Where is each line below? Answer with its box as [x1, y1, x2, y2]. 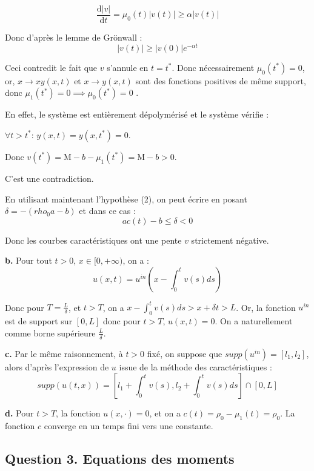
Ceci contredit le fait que [5, 61, 98, 73]
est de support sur [5, 315, 73, 327]
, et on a [149, 407, 181, 419]
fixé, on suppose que [147, 347, 222, 359]
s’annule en [107, 61, 149, 73]
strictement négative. [191, 233, 269, 246]
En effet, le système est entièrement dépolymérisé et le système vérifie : [5, 108, 269, 121]
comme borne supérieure [5, 326, 96, 339]
